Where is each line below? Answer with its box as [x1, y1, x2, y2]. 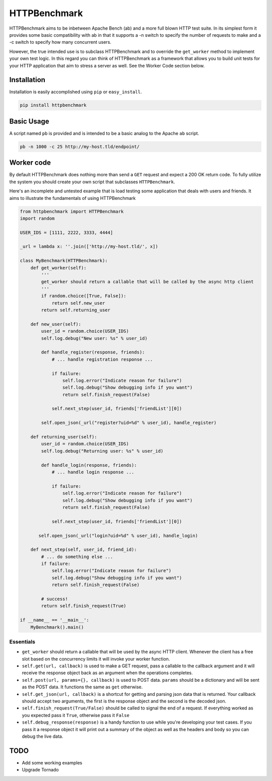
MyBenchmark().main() [30, 624, 84, 630]
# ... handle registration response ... [51, 357, 153, 362]
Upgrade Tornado [22, 767, 59, 773]
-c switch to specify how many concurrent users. [9, 39, 112, 45]
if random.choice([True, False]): [41, 293, 126, 299]
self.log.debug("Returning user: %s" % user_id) [41, 448, 164, 454]
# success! [41, 596, 68, 602]
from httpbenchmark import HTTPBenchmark [20, 208, 124, 214]
